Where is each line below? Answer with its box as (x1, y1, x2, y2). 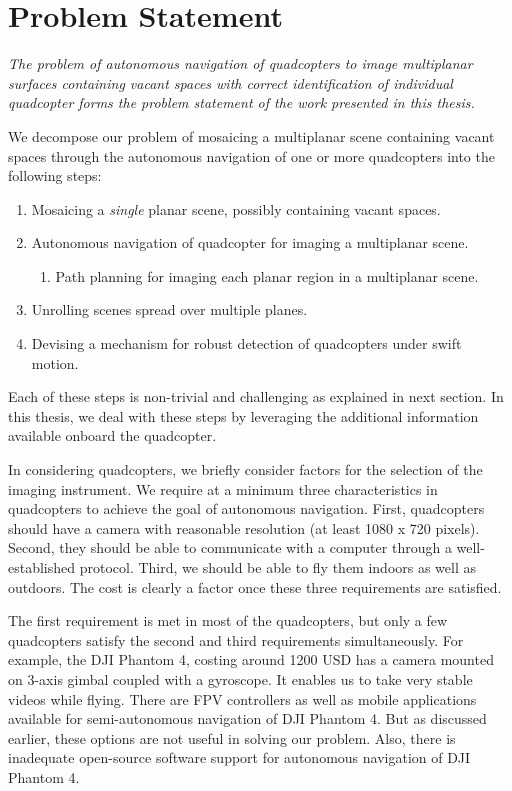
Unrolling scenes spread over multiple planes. (31, 299, 308, 320)
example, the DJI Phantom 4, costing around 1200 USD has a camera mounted (8, 649, 494, 670)
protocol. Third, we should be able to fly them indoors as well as (79, 557, 477, 577)
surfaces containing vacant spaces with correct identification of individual (8, 72, 453, 93)
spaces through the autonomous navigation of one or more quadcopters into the (8, 145, 495, 166)
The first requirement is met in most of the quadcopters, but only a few (8, 610, 448, 631)
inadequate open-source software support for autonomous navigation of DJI (8, 747, 471, 768)
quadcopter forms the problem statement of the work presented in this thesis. (8, 92, 475, 113)
